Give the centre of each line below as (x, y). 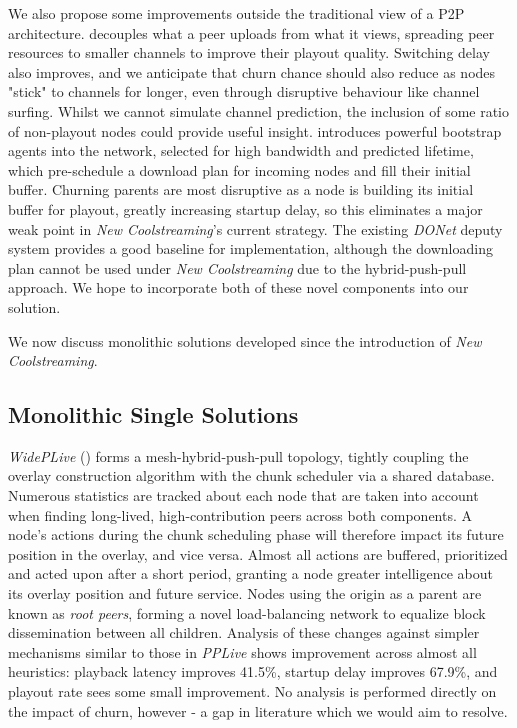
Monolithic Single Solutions (153, 414)
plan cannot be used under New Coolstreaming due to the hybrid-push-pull (237, 267)
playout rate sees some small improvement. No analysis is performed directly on (252, 691)
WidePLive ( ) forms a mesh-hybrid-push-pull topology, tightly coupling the (238, 455)
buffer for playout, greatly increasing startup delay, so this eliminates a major (245, 208)
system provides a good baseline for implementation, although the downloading (250, 248)
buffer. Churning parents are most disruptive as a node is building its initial (241, 189)
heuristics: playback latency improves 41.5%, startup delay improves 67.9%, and (253, 671)
